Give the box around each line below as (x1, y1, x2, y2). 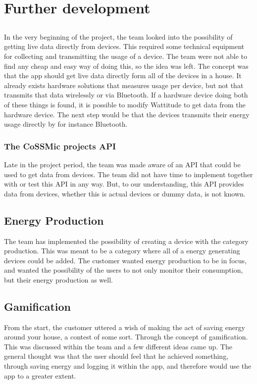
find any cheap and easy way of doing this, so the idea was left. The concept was (4, 60, 249, 71)
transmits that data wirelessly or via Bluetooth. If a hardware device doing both (4, 90, 248, 100)
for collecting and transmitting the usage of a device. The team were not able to (4, 50, 248, 61)
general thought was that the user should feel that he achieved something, (4, 351, 229, 361)
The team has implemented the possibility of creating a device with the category (4, 236, 249, 246)
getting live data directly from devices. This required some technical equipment (4, 41, 245, 51)
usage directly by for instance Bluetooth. (4, 119, 128, 129)
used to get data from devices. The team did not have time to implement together (4, 169, 253, 179)
